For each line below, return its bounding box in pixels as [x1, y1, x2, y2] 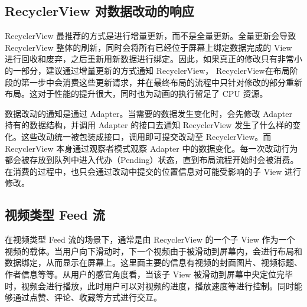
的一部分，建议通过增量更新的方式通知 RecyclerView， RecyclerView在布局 [5, 64, 290, 76]
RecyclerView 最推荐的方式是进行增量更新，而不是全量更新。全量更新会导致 [5, 30, 296, 42]
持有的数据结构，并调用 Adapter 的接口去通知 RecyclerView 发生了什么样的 [5, 119, 293, 131]
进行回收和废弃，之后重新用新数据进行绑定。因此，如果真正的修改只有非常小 [5, 53, 302, 65]
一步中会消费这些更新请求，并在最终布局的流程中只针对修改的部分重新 [29, 76, 302, 88]
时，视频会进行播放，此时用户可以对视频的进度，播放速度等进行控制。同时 [5, 279, 294, 292]
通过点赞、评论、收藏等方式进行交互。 [12, 291, 162, 303]
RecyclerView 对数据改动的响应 [5, 2, 194, 20]
